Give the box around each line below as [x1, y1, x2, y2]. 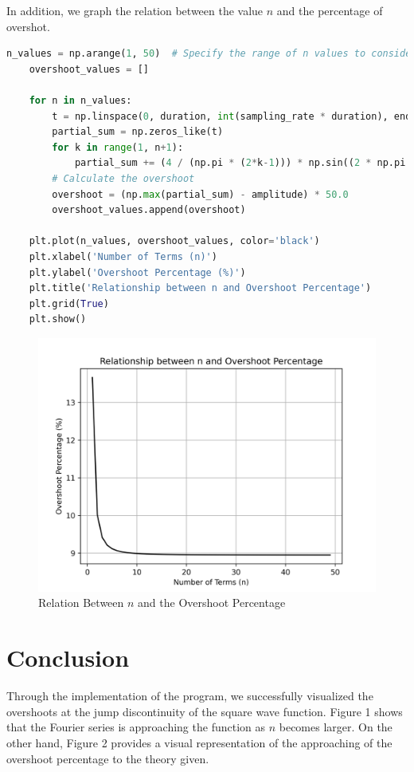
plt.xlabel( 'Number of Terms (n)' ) [29, 250, 217, 262]
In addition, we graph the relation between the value [6, 2, 264, 18]
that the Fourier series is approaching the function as [6, 719, 266, 735]
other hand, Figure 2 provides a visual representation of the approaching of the [6, 734, 393, 750]
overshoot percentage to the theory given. [6, 750, 209, 766]
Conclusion [6, 641, 130, 674]
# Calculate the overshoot [52, 172, 195, 184]
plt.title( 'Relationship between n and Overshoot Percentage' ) [29, 282, 372, 294]
